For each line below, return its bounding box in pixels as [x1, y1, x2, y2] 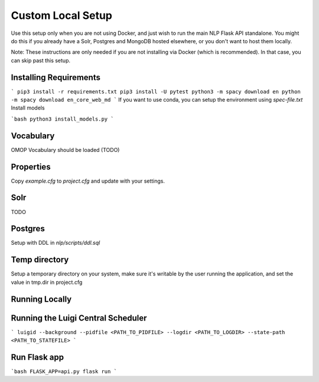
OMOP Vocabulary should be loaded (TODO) [11, 146, 120, 153]
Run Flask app [11, 352, 64, 362]
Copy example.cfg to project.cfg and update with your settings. [11, 177, 165, 184]
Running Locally [11, 294, 72, 304]
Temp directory [11, 255, 69, 265]
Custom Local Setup [11, 9, 112, 22]
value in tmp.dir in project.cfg [11, 279, 83, 286]
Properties [11, 161, 51, 171]
